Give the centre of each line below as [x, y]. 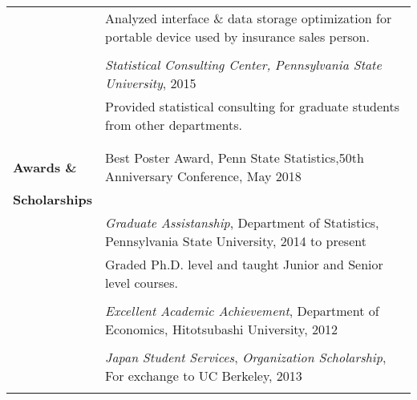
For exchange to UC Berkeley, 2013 [204, 376]
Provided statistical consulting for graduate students [253, 106]
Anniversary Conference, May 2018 [203, 176]
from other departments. [174, 125]
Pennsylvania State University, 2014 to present [236, 241]
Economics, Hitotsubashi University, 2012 [221, 329]
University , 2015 [151, 83]
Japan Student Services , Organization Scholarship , [246, 357]
